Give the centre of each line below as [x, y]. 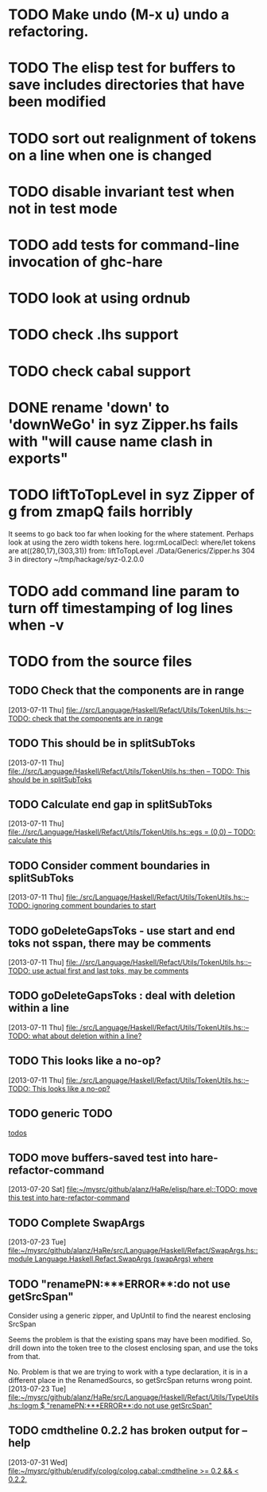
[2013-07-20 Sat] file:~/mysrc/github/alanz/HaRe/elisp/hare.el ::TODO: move [133, 1189]
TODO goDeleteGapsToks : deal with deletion [122, 996]
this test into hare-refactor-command [69, 1198]
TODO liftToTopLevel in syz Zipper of [132, 494]
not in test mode [63, 208]
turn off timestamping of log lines [121, 608]
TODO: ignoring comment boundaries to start [82, 906]
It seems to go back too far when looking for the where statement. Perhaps [131, 533]
